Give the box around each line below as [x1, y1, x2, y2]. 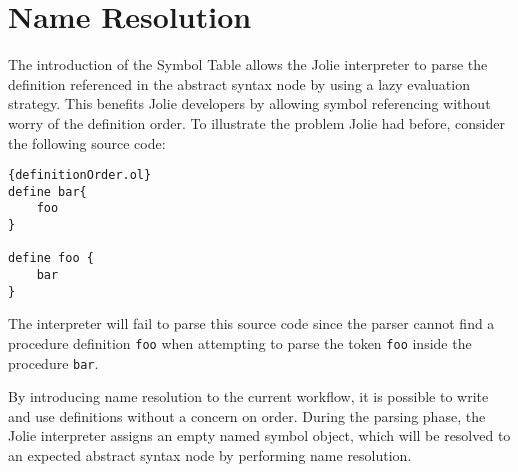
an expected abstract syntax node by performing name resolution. [8, 445, 412, 466]
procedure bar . [8, 352, 99, 373]
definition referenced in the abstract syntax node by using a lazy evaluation [8, 73, 470, 94]
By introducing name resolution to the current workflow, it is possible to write [8, 386, 489, 407]
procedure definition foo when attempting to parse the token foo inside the [8, 332, 472, 353]
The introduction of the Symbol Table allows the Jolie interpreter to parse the [8, 54, 488, 75]
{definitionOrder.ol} [8, 168, 152, 183]
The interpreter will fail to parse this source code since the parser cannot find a [8, 313, 495, 334]
